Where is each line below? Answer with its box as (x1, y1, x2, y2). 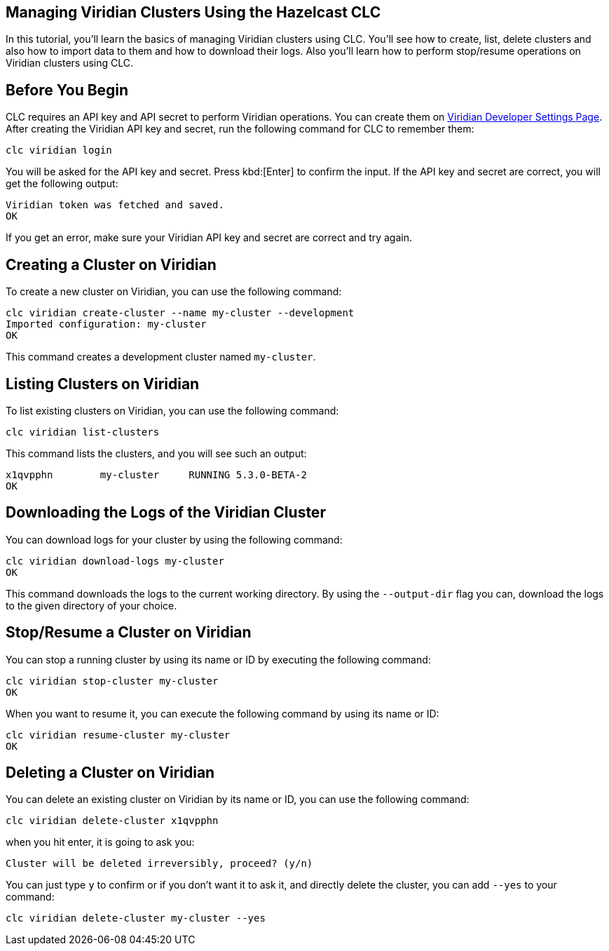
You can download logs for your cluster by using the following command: (6, 533, 343, 546)
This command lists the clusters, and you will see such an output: (6, 447, 307, 459)
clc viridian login (6, 144, 112, 156)
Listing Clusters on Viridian (6, 375, 200, 393)
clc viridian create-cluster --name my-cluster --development (6, 307, 355, 319)
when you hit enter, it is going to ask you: (6, 836, 195, 849)
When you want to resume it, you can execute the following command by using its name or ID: (6, 707, 439, 720)
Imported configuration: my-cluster (6, 318, 207, 330)
